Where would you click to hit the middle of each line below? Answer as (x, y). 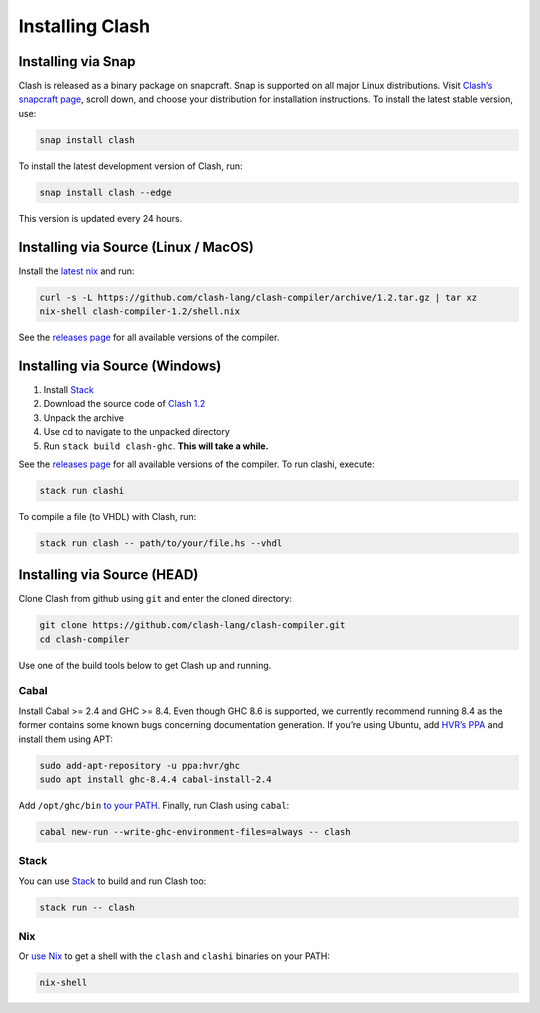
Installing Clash (84, 26)
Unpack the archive (84, 417)
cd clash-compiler (84, 639)
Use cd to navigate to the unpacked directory (136, 432)
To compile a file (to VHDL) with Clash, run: (107, 516)
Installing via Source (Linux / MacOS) (136, 246)
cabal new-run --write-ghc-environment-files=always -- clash (195, 831)
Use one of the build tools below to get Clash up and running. (145, 665)
